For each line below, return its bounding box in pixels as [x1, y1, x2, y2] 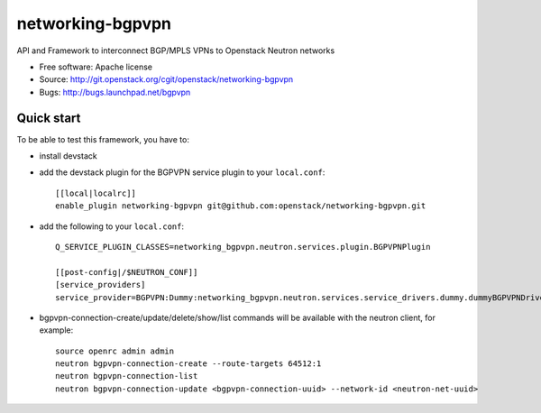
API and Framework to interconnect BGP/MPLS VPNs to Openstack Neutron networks [16, 45, 335, 56]
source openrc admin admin [55, 345, 175, 356]
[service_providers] [55, 280, 146, 290]
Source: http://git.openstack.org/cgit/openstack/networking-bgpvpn [39, 74, 294, 85]
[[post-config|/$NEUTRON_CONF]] [55, 267, 198, 277]
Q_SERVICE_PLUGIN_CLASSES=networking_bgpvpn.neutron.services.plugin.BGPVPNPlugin [55, 242, 431, 252]
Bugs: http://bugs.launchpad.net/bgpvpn [39, 87, 191, 97]
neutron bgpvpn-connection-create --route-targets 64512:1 [55, 359, 322, 369]
